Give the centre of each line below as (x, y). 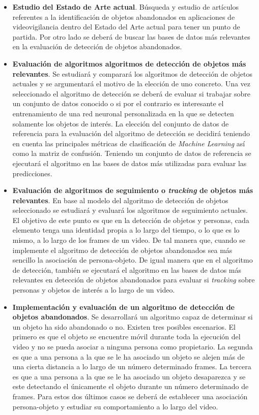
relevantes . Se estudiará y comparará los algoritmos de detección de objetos (132, 73)
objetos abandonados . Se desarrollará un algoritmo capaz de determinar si (133, 317)
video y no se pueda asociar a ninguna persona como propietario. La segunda (133, 346)
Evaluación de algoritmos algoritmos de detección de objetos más (129, 63)
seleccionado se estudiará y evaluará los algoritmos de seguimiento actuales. (130, 210)
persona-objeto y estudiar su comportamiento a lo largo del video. (115, 406)
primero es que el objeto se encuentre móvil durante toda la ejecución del (126, 337)
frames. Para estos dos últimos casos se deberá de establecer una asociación (130, 396)
